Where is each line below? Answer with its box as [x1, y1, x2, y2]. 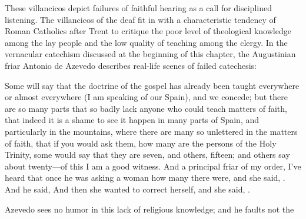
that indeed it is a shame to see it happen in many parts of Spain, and [5, 114, 260, 126]
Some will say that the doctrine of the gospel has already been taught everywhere [5, 79, 300, 91]
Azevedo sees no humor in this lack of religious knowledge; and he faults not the [5, 203, 294, 215]
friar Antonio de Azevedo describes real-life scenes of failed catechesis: [5, 59, 257, 71]
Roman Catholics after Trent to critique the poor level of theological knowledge [5, 25, 291, 37]
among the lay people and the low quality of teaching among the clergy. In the [5, 36, 288, 48]
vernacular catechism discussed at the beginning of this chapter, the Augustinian [5, 48, 296, 60]
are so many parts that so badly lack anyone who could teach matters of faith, [5, 102, 287, 114]
